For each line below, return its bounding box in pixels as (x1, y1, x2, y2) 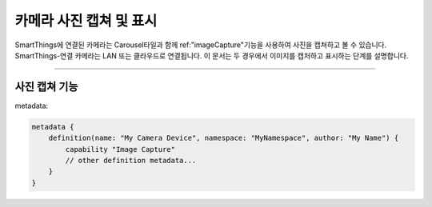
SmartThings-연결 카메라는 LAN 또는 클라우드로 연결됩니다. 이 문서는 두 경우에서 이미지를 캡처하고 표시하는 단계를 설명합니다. (14, 50, 409, 60)
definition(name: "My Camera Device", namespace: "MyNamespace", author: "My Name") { (48, 133, 399, 143)
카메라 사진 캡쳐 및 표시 (14, 12, 158, 30)
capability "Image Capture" (65, 145, 176, 153)
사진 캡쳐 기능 (14, 80, 78, 94)
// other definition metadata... (65, 156, 197, 165)
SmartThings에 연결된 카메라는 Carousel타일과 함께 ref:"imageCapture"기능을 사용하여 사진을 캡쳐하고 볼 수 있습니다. (14, 40, 387, 50)
